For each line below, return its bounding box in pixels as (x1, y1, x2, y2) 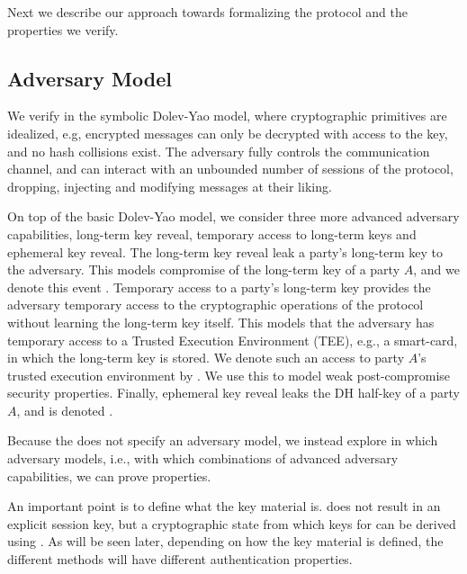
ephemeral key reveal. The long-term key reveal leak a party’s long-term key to (7, 242, 444, 261)
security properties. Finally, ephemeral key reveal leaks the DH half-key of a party (7, 383, 460, 402)
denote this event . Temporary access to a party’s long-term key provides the (7, 277, 431, 296)
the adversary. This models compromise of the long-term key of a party (7, 260, 400, 279)
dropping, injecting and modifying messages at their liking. (7, 176, 332, 195)
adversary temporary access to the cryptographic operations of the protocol (7, 295, 424, 314)
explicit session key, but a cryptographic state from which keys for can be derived (7, 514, 456, 533)
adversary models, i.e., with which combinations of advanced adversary (7, 449, 399, 468)
